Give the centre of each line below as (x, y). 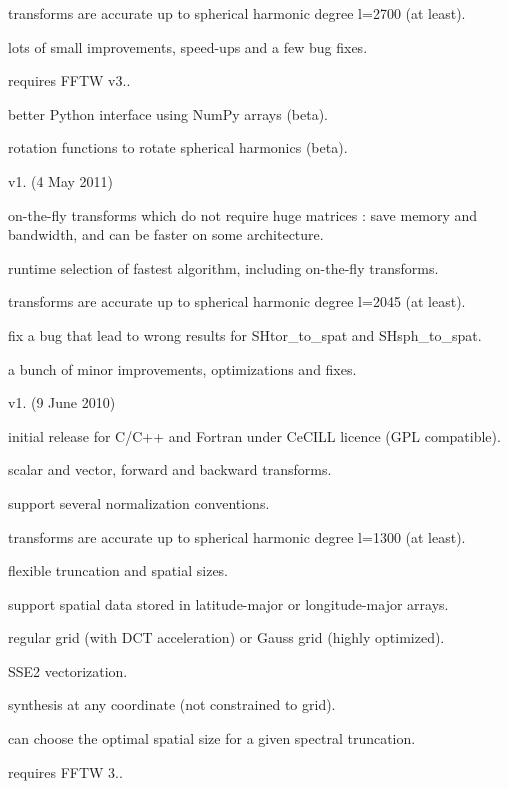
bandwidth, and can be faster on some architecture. (166, 234)
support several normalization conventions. (139, 502)
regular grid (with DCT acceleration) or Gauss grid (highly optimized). (226, 637)
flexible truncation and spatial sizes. (118, 570)
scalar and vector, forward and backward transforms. (170, 469)
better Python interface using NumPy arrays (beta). (168, 113)
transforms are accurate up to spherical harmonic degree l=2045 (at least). (237, 301)
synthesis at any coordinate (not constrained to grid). (172, 704)
